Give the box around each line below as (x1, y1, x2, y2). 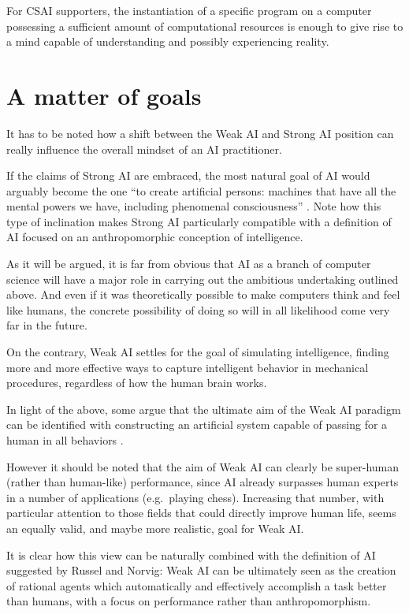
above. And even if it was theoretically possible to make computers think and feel (6, 286, 400, 303)
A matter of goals (6, 79, 202, 111)
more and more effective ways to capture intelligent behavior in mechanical (6, 359, 369, 375)
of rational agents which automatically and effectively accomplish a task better (6, 577, 387, 594)
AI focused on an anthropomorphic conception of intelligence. (6, 229, 303, 245)
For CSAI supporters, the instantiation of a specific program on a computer (6, 2, 372, 18)
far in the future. (6, 317, 87, 333)
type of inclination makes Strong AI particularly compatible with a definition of (6, 213, 392, 229)
